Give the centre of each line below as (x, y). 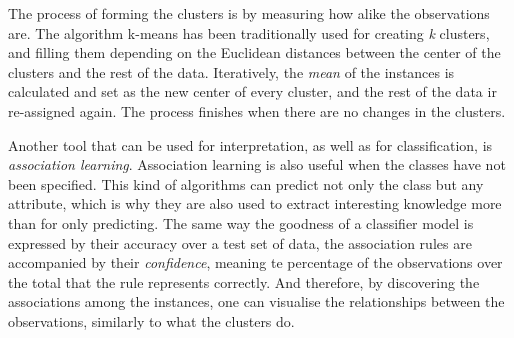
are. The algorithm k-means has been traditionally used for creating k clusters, (249, 32)
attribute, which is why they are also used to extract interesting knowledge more (255, 203)
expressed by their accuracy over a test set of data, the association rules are (240, 242)
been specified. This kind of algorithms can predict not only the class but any (246, 183)
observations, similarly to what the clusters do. (151, 320)
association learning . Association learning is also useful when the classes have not (257, 164)
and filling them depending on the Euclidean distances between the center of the (254, 52)
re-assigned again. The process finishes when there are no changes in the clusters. (257, 110)
